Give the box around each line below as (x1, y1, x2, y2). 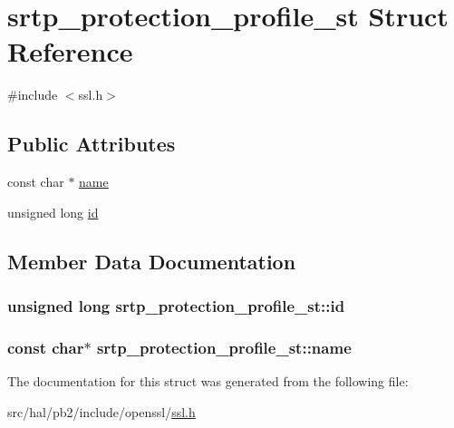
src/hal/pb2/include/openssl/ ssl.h (7, 402, 196, 421)
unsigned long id (7, 202, 99, 221)
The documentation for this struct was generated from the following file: (7, 372, 409, 391)
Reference (7, 33, 133, 70)
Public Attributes (7, 130, 176, 158)
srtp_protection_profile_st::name (96, 336, 352, 358)
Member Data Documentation (7, 247, 296, 275)
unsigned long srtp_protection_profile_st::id (7, 295, 345, 316)
